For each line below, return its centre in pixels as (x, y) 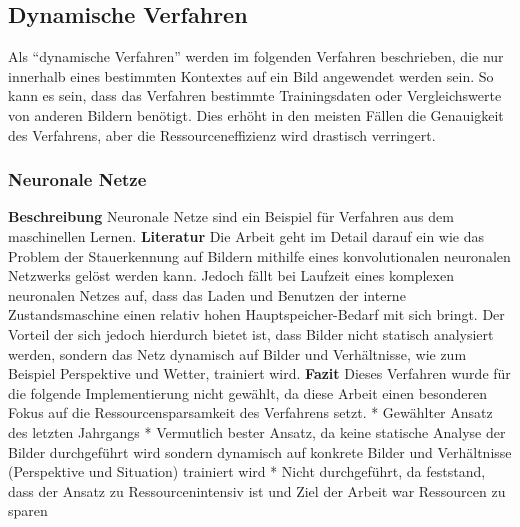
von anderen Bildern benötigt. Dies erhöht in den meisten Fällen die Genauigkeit (256, 114)
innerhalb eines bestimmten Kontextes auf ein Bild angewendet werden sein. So (251, 75)
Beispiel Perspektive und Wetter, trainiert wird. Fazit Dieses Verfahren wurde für (259, 373)
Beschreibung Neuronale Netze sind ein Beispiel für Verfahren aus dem (231, 216)
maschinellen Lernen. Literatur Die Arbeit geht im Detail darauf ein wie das (246, 235)
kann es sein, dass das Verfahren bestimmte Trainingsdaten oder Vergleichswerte (255, 95)
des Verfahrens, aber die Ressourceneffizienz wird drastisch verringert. (222, 134)
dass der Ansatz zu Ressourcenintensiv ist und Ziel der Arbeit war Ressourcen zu (257, 490)
